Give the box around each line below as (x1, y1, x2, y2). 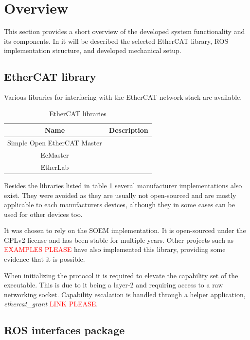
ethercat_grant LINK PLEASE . (4, 299, 98, 309)
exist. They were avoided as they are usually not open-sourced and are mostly (4, 190, 236, 200)
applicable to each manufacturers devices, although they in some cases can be (4, 199, 235, 210)
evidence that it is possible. (4, 254, 85, 264)
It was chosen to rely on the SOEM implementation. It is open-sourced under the (4, 225, 246, 235)
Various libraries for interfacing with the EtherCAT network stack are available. (4, 92, 242, 102)
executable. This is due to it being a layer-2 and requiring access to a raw (4, 280, 223, 290)
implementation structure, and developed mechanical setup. (4, 45, 181, 55)
